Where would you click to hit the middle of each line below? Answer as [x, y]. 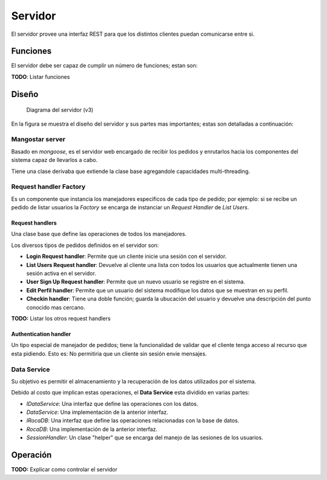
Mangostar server [38, 140]
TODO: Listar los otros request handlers [61, 318]
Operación [31, 455]
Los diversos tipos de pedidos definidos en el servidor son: [85, 245]
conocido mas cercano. [56, 307]
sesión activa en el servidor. [61, 274]
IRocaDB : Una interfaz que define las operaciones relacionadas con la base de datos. [133, 421]
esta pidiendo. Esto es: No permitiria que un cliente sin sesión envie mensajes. [109, 353]
